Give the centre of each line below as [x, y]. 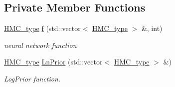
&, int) [152, 28]
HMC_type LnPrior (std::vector [53, 62]
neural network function [40, 45]
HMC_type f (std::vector [42, 28]
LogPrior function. [32, 78]
